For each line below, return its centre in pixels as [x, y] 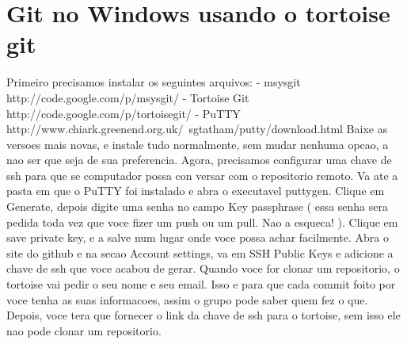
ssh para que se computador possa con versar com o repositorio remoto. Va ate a [202, 175]
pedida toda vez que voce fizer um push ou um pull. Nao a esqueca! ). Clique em [202, 222]
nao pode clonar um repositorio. [84, 330]
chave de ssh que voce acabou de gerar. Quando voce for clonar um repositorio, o [203, 268]
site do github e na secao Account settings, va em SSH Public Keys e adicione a [200, 252]
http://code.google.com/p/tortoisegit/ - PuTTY [124, 113]
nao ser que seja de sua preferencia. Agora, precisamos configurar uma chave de [199, 160]
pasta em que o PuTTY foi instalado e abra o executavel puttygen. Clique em [196, 191]
